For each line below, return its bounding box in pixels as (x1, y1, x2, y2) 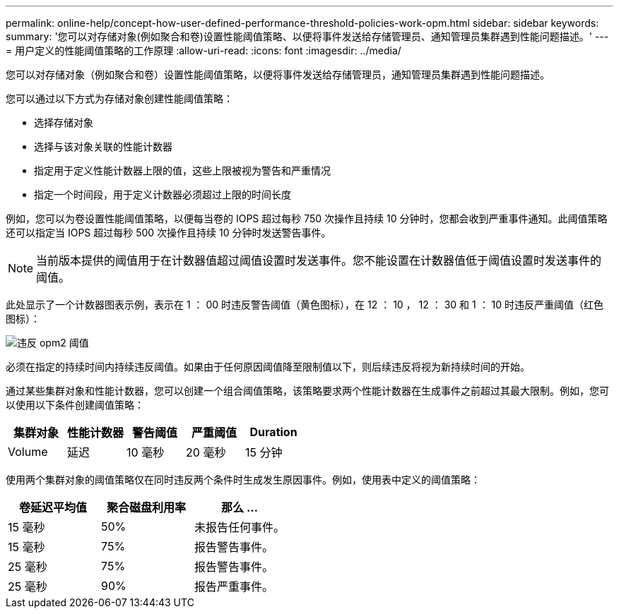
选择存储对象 (34, 116, 93, 128)
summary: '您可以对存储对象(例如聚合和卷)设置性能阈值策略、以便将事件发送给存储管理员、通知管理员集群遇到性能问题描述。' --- (6, 30, 609, 42)
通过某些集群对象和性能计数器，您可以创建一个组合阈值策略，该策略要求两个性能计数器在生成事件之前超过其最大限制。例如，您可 (6, 385, 609, 397)
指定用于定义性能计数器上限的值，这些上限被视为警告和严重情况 (34, 164, 331, 176)
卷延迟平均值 (18, 500, 87, 514)
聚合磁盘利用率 (106, 500, 186, 514)
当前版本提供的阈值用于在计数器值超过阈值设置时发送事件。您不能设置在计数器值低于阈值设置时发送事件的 (36, 253, 602, 267)
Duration (249, 425, 297, 439)
